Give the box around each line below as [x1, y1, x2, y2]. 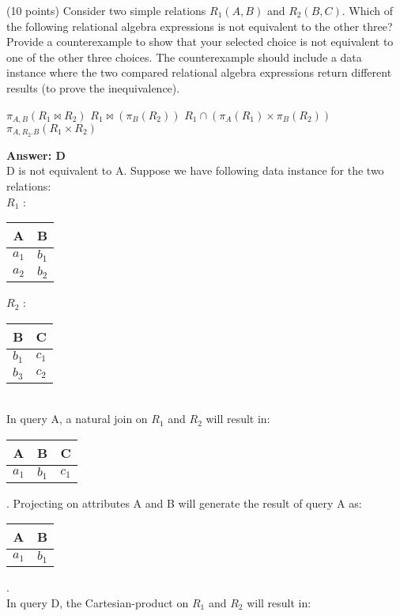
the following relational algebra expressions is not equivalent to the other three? [6, 17, 393, 34]
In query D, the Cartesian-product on [6, 594, 189, 610]
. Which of [342, 2, 393, 18]
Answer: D [6, 146, 66, 163]
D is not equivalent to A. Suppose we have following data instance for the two [6, 162, 384, 179]
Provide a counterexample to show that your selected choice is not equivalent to [6, 33, 394, 50]
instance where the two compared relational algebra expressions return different [6, 64, 392, 81]
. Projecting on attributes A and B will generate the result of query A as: [6, 494, 362, 511]
